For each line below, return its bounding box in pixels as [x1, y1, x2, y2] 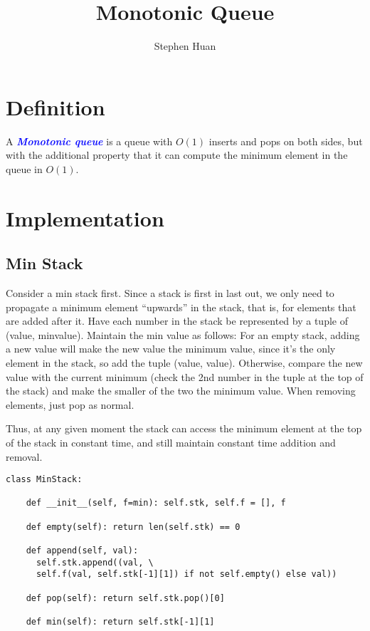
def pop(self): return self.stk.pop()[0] [26, 593, 225, 603]
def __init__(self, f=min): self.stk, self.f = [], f [26, 498, 286, 509]
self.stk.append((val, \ [36, 557, 154, 568]
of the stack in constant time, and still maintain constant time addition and [6, 434, 336, 449]
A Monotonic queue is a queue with [6, 133, 173, 148]
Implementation [6, 203, 164, 232]
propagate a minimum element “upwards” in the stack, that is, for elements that [6, 299, 356, 314]
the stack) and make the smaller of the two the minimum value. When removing [6, 383, 356, 398]
